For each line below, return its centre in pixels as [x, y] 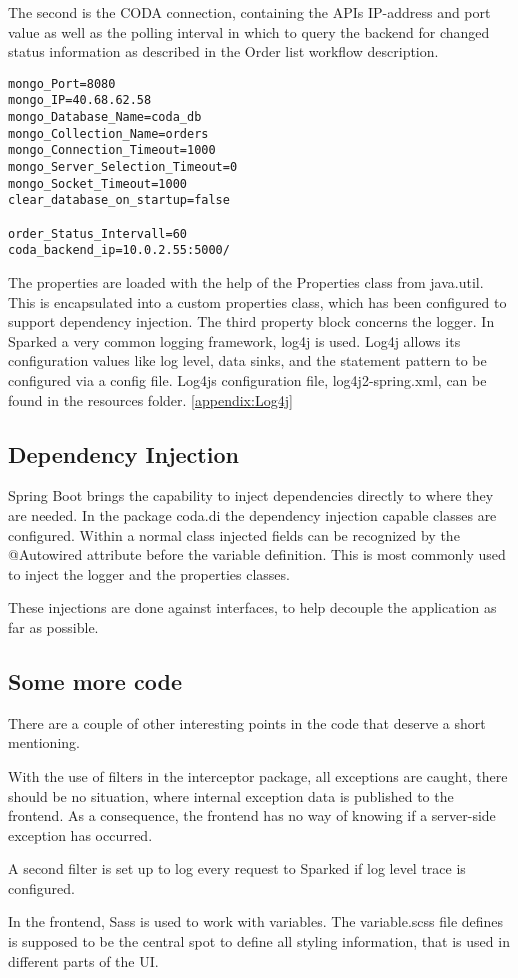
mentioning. [44, 742]
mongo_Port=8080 [62, 83]
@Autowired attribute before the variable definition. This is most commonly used [257, 554]
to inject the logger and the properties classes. [149, 573]
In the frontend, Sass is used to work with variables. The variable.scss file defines [256, 921]
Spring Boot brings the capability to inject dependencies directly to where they [251, 495]
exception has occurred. [80, 834]
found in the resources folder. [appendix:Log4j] [150, 399]
